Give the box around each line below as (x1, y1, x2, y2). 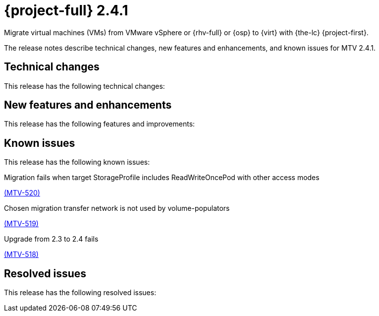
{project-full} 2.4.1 (4, 2, 128, 19)
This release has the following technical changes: (4, 81, 165, 90)
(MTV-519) (4, 219, 39, 228)
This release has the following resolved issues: (4, 288, 157, 297)
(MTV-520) (4, 189, 40, 197)
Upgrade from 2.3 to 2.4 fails (4, 235, 99, 244)
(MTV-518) (4, 250, 39, 259)
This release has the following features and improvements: (4, 120, 195, 128)
